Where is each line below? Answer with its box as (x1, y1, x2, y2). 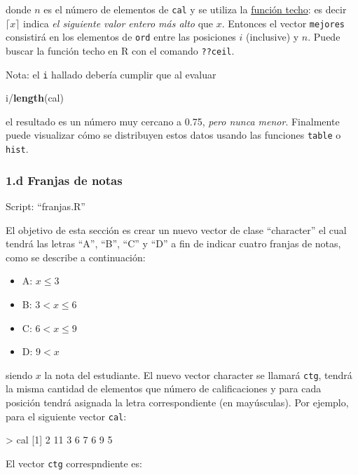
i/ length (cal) (6, 90, 64, 105)
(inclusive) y (246, 29, 299, 44)
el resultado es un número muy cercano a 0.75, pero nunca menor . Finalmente (6, 113, 340, 128)
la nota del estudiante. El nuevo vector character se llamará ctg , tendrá (44, 367, 352, 382)
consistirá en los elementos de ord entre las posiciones (6, 29, 236, 44)
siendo (6, 367, 33, 382)
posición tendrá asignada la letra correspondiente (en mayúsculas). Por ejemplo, (6, 395, 349, 409)
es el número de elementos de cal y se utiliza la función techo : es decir (43, 2, 347, 16)
